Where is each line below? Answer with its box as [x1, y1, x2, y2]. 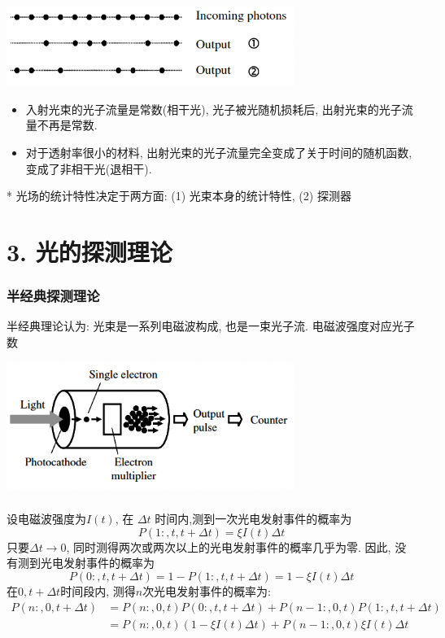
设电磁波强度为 [7, 510, 86, 527]
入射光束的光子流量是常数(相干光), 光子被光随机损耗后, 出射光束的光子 [25, 100, 402, 117]
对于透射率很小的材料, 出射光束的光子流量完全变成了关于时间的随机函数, [25, 144, 412, 161]
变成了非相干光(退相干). [25, 159, 152, 177]
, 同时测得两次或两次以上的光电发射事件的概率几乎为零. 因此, [66, 538, 391, 555]
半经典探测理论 [7, 286, 100, 306]
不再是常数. [37, 116, 98, 133]
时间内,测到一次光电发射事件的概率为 [155, 510, 352, 527]
